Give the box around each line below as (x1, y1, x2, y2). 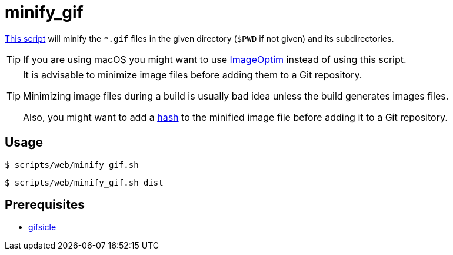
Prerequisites (5, 197, 85, 213)
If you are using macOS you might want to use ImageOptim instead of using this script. (23, 53, 407, 65)
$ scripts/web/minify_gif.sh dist (5, 177, 164, 187)
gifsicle (28, 222, 56, 233)
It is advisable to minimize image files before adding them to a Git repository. (23, 68, 362, 81)
